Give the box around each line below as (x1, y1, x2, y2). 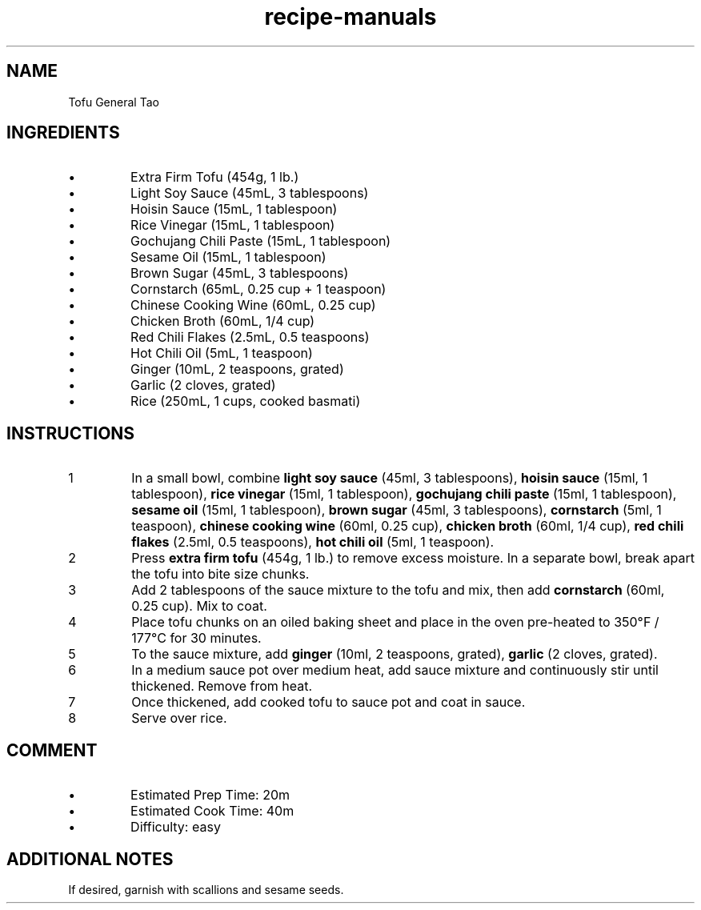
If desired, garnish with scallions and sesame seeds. (68, 882, 344, 896)
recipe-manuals (264, 3, 437, 30)
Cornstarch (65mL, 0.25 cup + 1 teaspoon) (130, 281, 387, 298)
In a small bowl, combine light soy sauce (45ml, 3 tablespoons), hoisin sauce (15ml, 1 (131, 470, 648, 487)
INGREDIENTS (6, 122, 120, 143)
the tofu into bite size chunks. (131, 566, 310, 583)
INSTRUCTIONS (6, 423, 135, 443)
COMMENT (6, 740, 98, 760)
